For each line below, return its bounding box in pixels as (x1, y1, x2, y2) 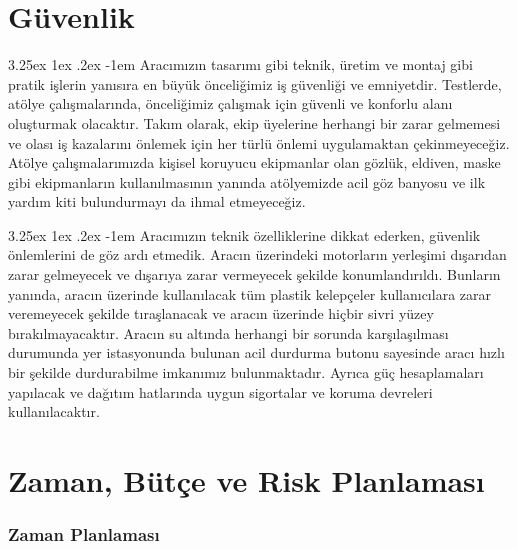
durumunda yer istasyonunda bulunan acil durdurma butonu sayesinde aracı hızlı (8, 342, 505, 363)
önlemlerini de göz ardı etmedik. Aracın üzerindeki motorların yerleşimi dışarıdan (8, 244, 507, 265)
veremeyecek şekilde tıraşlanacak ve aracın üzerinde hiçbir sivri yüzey (8, 303, 434, 324)
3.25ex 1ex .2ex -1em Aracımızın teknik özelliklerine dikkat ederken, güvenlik (8, 224, 481, 245)
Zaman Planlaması (8, 522, 160, 547)
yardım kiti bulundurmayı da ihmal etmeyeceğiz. (8, 191, 306, 212)
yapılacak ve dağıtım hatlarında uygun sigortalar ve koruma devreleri (8, 381, 433, 402)
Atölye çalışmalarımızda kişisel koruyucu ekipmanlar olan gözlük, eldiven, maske (8, 152, 501, 173)
